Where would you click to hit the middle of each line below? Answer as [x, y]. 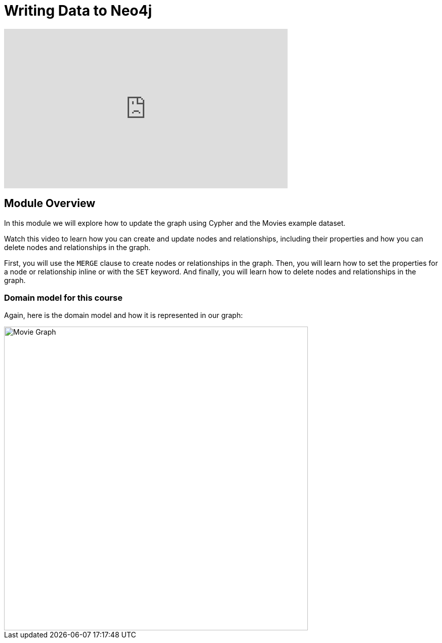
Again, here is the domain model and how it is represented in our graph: [124, 315]
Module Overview [50, 204]
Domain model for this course [63, 297]
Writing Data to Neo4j [78, 11]
